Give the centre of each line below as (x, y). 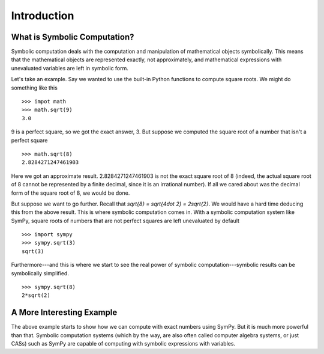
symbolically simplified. (40, 273)
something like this (34, 88)
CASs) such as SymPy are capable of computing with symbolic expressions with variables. (123, 344)
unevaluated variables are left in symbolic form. (70, 68)
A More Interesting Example (64, 313)
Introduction (43, 16)
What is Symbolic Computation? (73, 37)
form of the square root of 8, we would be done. (70, 193)
